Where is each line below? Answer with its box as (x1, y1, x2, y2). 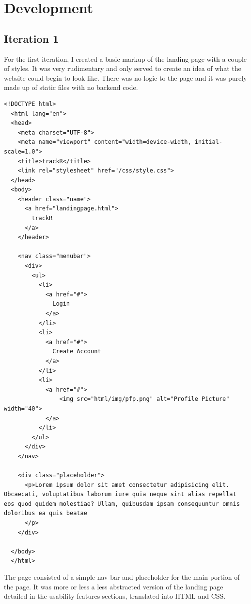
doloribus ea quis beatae (4, 510, 87, 517)
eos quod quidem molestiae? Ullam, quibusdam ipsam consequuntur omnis (4, 500, 240, 507)
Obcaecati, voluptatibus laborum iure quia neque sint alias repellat (4, 491, 236, 498)
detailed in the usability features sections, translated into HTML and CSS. (4, 591, 226, 601)
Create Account (52, 348, 101, 355)
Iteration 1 (4, 31, 59, 46)
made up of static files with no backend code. (4, 82, 138, 92)
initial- (194, 138, 223, 146)
